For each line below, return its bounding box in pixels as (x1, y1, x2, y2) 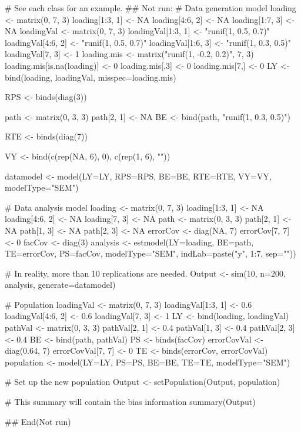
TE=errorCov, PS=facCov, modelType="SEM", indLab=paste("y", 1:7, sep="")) (5, 247, 296, 260)
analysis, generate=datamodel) (5, 278, 116, 291)
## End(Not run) (5, 415, 71, 427)
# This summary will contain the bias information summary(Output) (5, 396, 256, 408)
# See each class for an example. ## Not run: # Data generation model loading (5, 2, 296, 14)
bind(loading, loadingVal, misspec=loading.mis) (5, 71, 176, 83)
